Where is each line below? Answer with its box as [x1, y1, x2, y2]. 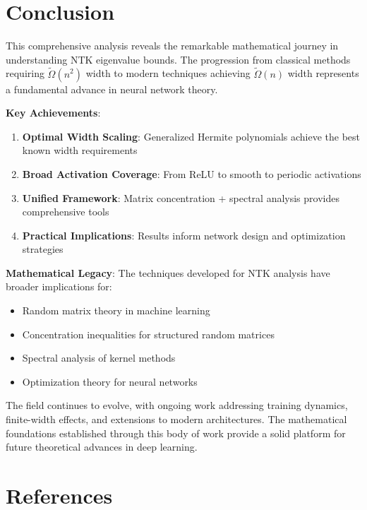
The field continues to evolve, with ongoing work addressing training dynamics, [6, 398, 348, 413]
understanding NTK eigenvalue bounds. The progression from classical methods [6, 52, 351, 66]
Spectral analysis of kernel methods [22, 350, 176, 365]
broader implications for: [6, 279, 112, 294]
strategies [22, 242, 64, 256]
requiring [6, 66, 44, 81]
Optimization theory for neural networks [22, 374, 198, 389]
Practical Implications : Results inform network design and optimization [22, 227, 346, 242]
